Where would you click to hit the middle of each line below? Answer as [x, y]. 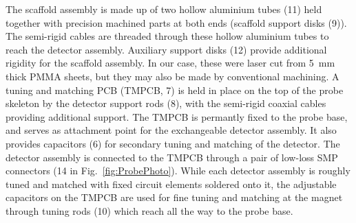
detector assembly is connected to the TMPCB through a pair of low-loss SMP [172, 157]
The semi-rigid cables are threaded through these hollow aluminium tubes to [167, 36]
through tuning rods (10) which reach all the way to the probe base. [149, 210]
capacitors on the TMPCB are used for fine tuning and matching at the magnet [174, 197]
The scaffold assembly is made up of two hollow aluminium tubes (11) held [164, 9]
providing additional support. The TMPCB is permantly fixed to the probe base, [177, 116]
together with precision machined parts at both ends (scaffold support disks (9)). [176, 22]
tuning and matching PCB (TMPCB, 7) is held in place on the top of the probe [175, 90]
